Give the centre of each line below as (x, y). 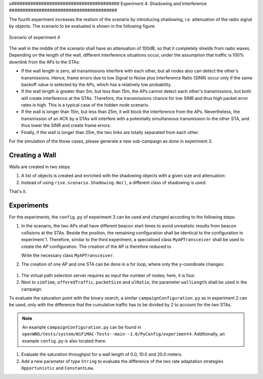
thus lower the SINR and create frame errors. (66, 125)
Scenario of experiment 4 (35, 37)
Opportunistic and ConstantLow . (58, 368)
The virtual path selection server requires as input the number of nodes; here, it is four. (108, 275)
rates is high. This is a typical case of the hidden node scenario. (85, 105)
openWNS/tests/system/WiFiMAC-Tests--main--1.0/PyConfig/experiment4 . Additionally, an (123, 334)
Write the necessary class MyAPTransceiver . (68, 255)
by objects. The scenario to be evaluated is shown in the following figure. (82, 26)
